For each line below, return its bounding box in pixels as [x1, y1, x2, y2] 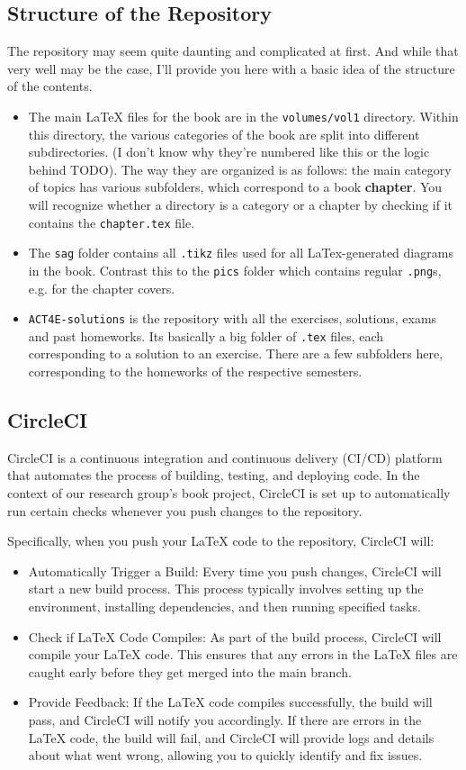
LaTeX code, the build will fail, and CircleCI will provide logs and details [28, 728, 435, 747]
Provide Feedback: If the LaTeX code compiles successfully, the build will [28, 693, 433, 711]
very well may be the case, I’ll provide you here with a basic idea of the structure [7, 59, 455, 77]
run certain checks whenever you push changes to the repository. [7, 501, 363, 520]
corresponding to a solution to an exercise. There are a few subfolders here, [28, 344, 444, 363]
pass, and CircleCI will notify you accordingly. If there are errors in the [28, 711, 422, 729]
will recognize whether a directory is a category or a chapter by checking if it [28, 195, 453, 214]
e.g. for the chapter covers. [28, 278, 175, 297]
